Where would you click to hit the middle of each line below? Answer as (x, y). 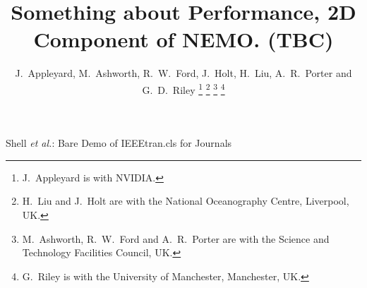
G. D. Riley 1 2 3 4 (183, 88)
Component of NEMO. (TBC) (183, 39)
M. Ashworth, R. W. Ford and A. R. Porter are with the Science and (176, 238)
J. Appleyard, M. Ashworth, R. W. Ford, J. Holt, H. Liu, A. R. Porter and (183, 73)
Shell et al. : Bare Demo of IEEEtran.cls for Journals (119, 143)
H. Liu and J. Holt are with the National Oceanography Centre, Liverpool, (186, 201)
